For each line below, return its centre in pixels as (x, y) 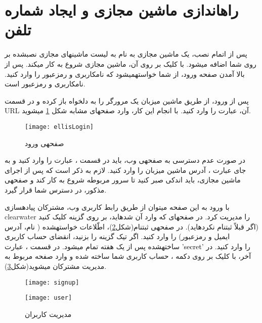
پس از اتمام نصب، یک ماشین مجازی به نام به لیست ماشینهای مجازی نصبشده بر (126, 54)
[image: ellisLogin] (59, 127)
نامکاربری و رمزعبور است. (45, 84)
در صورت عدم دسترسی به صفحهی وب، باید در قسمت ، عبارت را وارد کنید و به (125, 160)
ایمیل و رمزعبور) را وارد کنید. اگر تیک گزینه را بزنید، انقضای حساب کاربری (117, 236)
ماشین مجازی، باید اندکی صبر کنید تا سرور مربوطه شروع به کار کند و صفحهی (123, 180)
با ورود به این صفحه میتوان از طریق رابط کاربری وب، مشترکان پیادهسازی (117, 206)
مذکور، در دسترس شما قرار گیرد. (56, 189)
